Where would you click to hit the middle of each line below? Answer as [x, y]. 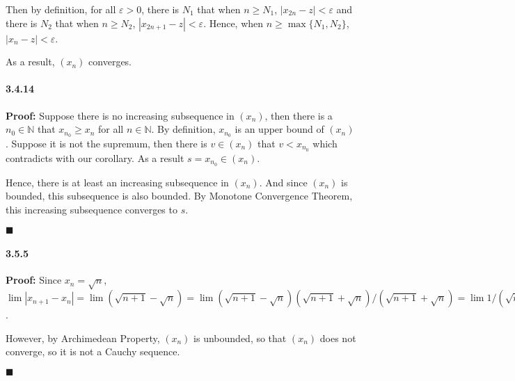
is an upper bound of [279, 129]
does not [338, 338]
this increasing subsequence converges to [92, 209]
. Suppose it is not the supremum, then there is [106, 144]
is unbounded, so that [240, 338]
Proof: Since [34, 280]
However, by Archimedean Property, [83, 338]
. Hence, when [233, 23]
